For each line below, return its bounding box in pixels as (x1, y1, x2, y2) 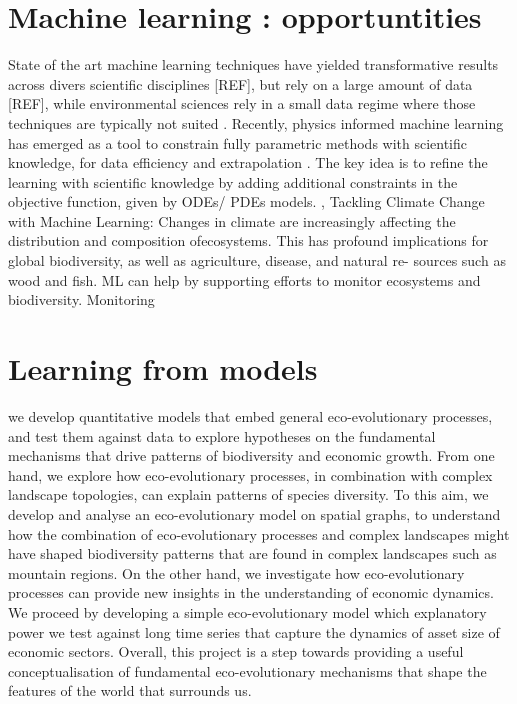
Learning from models (8, 348, 318, 389)
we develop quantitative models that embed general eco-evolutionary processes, (8, 405, 493, 426)
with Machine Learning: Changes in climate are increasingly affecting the (8, 210, 456, 231)
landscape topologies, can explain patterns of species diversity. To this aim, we (8, 484, 489, 505)
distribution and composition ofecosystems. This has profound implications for (8, 230, 489, 251)
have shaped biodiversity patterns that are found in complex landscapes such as (8, 543, 497, 564)
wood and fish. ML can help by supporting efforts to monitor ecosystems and (8, 269, 481, 290)
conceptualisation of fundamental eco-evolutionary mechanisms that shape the (8, 660, 487, 681)
